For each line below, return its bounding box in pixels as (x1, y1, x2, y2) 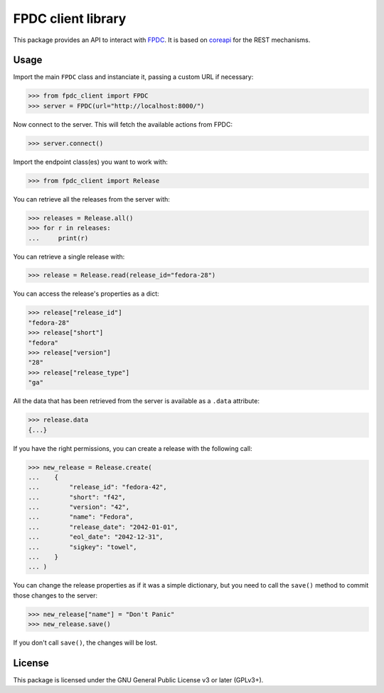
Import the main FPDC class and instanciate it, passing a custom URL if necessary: (13, 73, 254, 81)
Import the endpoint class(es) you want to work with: (13, 157, 169, 166)
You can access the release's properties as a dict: (13, 289, 159, 298)
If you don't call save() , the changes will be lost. (13, 638, 158, 647)
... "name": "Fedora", (28, 513, 134, 521)
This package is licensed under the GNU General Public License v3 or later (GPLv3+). (13, 676, 264, 684)
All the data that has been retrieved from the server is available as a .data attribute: (13, 397, 260, 405)
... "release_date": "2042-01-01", (28, 523, 178, 531)
